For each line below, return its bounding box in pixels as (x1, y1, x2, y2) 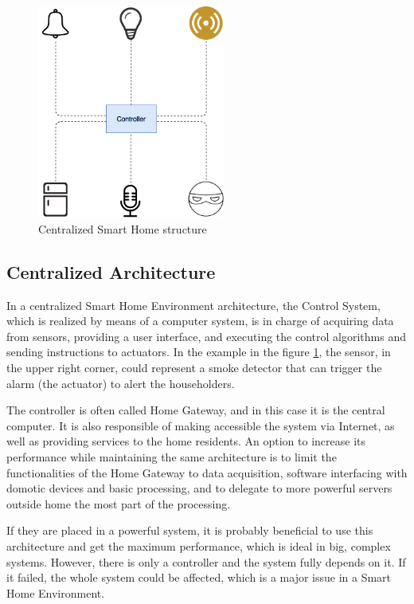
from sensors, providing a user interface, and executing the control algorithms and (6, 327, 406, 344)
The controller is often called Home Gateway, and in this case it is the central (6, 402, 385, 418)
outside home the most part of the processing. (6, 495, 231, 512)
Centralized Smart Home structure (38, 220, 207, 237)
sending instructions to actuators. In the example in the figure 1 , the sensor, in (6, 343, 391, 360)
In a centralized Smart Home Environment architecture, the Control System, (6, 296, 381, 313)
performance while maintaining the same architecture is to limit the (6, 449, 337, 465)
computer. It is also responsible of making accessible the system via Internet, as (6, 417, 395, 433)
